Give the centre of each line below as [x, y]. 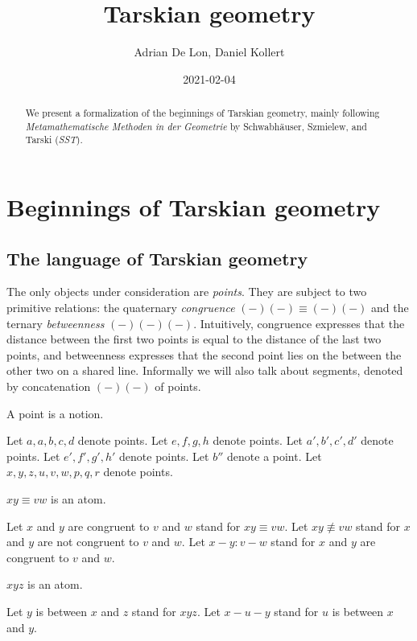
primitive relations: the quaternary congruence [121, 308]
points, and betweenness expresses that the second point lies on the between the [204, 354]
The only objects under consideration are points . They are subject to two [187, 292]
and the [390, 308]
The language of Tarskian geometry [157, 258]
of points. [178, 386]
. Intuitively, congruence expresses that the [299, 323]
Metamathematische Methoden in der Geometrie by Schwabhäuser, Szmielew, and [196, 126]
